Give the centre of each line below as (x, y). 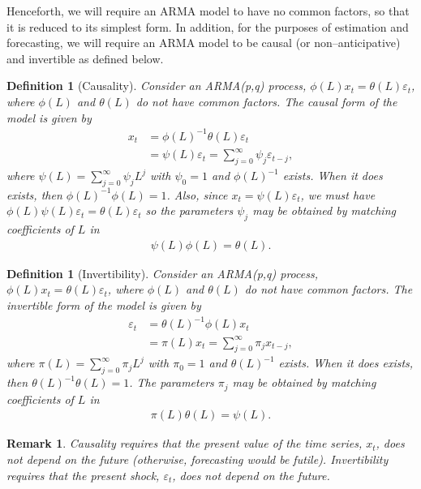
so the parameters (189, 210)
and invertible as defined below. (85, 58)
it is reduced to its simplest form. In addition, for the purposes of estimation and (208, 26)
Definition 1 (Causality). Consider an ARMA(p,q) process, (157, 86)
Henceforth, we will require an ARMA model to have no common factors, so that (208, 11)
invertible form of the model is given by (104, 305)
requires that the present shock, (83, 475)
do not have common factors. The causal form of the (266, 101)
